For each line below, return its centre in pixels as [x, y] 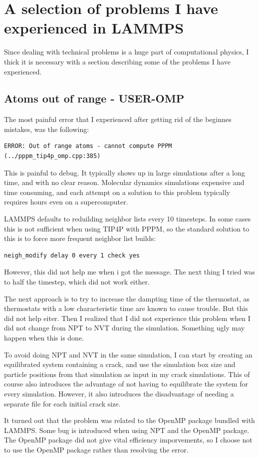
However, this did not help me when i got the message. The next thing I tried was [129, 272]
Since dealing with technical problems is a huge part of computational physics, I [127, 52]
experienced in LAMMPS [94, 28]
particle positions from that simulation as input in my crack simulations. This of [127, 374]
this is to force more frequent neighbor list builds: [80, 238]
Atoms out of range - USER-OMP [94, 98]
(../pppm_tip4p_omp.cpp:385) [52, 156]
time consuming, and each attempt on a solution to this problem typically [117, 192]
